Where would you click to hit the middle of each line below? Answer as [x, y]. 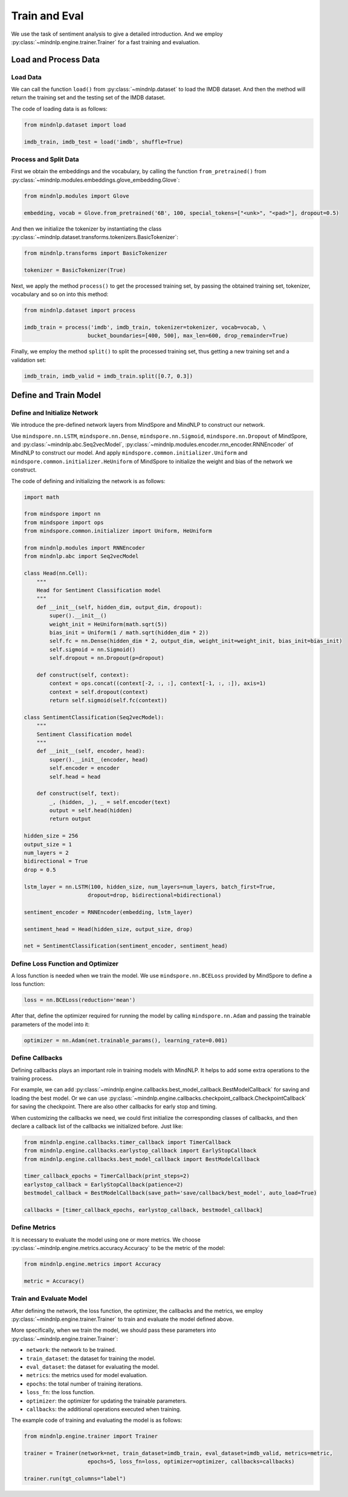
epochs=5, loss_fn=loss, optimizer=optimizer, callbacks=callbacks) [192, 1462]
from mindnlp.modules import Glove [76, 196]
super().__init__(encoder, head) [99, 759]
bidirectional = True [56, 861]
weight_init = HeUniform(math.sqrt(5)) [108, 624]
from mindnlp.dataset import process [80, 311]
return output [70, 819]
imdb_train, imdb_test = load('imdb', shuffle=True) [104, 142]
